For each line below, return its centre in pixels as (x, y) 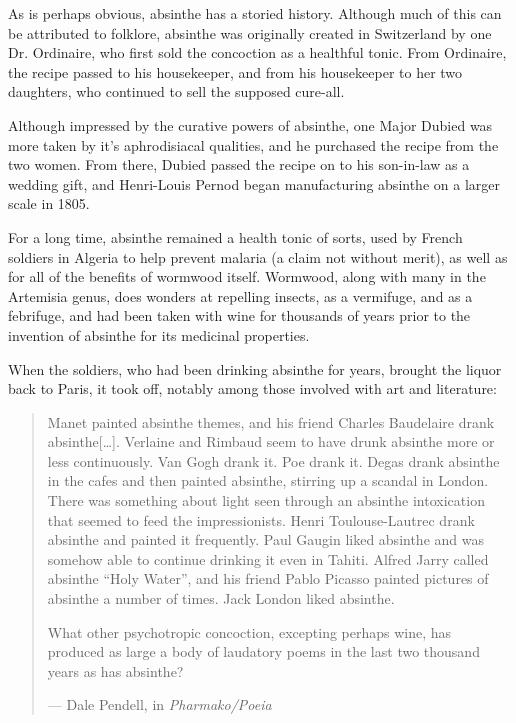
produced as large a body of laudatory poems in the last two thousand (263, 651)
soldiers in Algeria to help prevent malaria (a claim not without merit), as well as (258, 256)
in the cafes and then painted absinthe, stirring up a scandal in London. (268, 480)
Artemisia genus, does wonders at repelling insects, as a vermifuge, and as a (240, 295)
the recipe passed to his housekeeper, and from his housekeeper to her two (235, 71)
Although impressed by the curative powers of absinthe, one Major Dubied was (250, 124)
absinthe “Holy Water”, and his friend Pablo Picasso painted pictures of (268, 578)
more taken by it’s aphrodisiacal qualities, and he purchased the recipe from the (253, 144)
